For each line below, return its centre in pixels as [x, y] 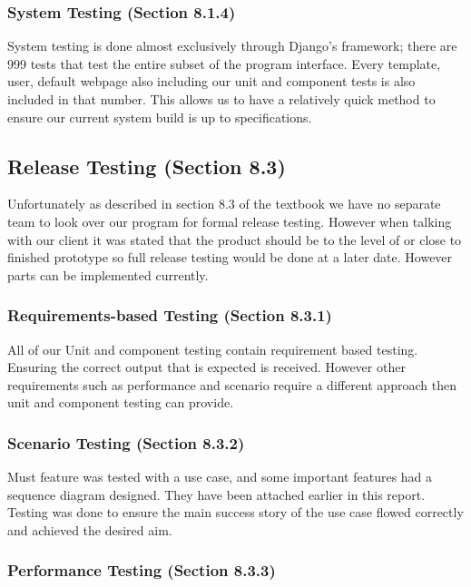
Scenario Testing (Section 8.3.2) [126, 442]
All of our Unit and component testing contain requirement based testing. [213, 349]
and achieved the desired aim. [90, 529]
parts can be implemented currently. [108, 274]
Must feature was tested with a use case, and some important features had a [220, 477]
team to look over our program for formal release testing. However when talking [230, 221]
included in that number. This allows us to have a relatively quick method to [221, 99]
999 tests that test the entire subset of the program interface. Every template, [224, 63]
